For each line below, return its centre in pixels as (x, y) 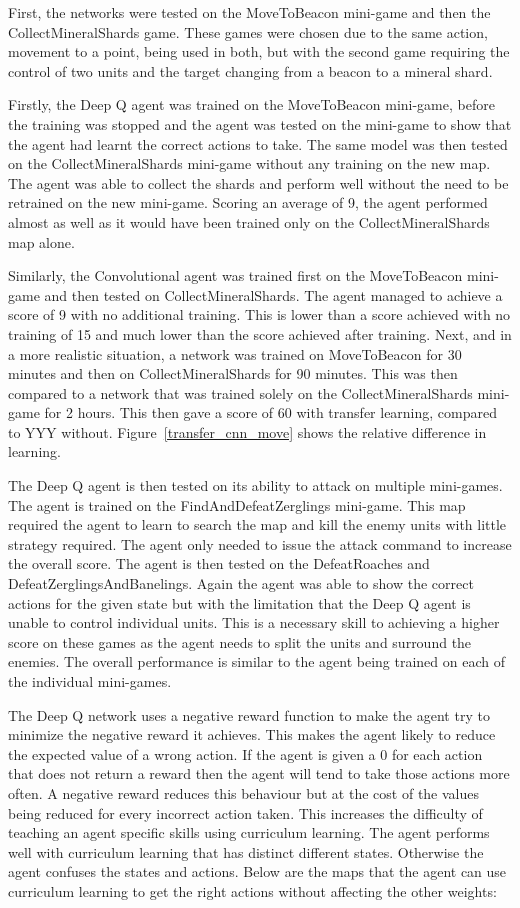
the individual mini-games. (90, 681)
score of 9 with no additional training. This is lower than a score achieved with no (259, 314)
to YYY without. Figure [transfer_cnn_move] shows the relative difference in (247, 431)
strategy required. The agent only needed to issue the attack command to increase (260, 543)
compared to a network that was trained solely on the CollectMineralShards (240, 392)
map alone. (41, 241)
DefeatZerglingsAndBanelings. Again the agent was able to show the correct (241, 583)
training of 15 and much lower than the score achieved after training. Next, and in (260, 333)
